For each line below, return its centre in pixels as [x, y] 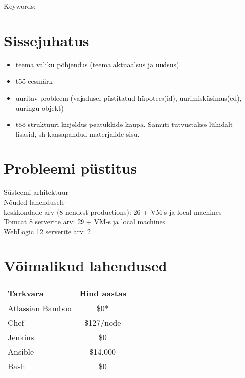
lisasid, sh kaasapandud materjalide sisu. [78, 134]
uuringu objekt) [40, 107]
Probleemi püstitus [71, 168]
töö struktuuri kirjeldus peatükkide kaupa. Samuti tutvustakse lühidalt [124, 124]
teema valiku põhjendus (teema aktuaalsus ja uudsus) [97, 64]
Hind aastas [103, 293]
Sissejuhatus [47, 40]
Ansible [21, 351]
